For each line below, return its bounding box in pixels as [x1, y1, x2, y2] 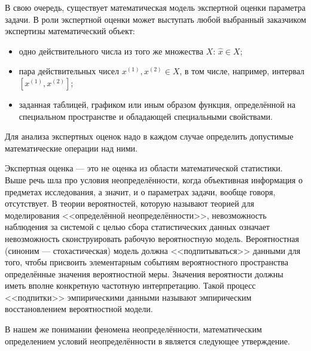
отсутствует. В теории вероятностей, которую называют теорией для [5, 197, 254, 210]
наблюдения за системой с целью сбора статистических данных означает [5, 220, 270, 233]
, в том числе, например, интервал [179, 65, 304, 77]
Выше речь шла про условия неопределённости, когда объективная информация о [5, 173, 303, 186]
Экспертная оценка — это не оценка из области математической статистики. [5, 162, 283, 174]
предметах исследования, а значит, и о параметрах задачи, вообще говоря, [5, 185, 276, 198]
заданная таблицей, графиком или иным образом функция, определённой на [19, 98, 296, 110]
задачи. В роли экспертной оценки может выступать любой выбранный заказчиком [5, 13, 306, 25]
